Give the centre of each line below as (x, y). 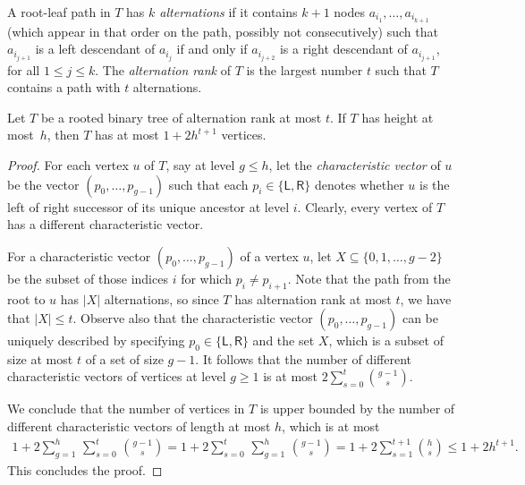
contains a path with (64, 87)
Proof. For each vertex (68, 164)
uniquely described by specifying (96, 340)
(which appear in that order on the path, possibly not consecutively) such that (223, 31)
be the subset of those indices (88, 278)
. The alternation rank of (163, 69)
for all (24, 69)
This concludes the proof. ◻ (85, 470)
